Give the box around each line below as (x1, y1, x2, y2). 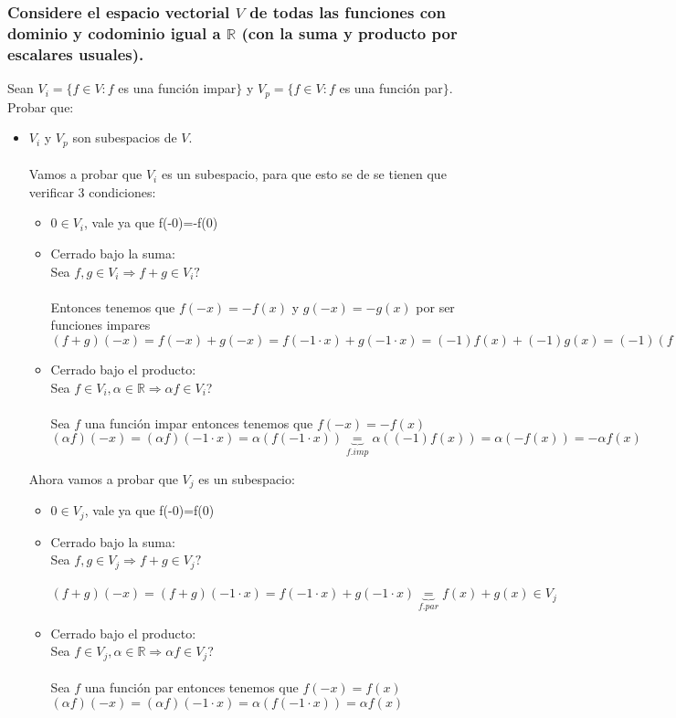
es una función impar (118, 79, 237, 98)
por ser (416, 297, 455, 316)
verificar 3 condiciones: (28, 182, 156, 201)
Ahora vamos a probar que (28, 469, 178, 488)
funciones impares (50, 315, 151, 334)
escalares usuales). (7, 42, 144, 65)
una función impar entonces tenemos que (84, 413, 313, 432)
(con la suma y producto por (241, 21, 458, 44)
